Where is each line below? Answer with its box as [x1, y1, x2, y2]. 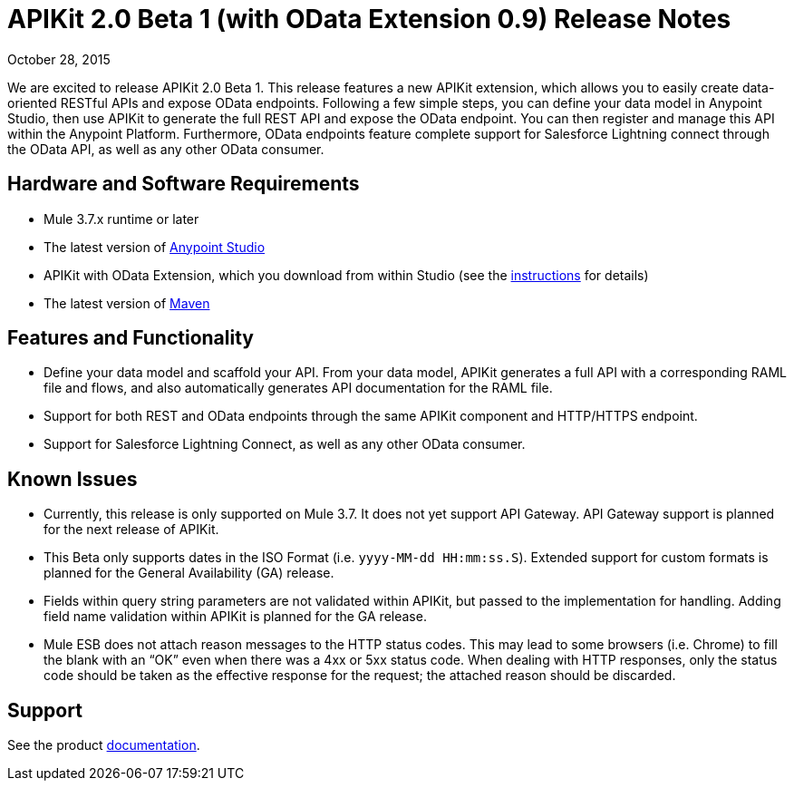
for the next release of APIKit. [44, 521, 219, 538]
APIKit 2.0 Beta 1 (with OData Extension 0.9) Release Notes [7, 4, 731, 34]
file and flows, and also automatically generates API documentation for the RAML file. [44, 380, 553, 396]
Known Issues [7, 467, 138, 491]
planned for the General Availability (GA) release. [44, 565, 334, 581]
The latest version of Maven [44, 295, 210, 311]
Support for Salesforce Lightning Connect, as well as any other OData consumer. [44, 436, 526, 452]
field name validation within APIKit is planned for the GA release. [44, 608, 427, 625]
